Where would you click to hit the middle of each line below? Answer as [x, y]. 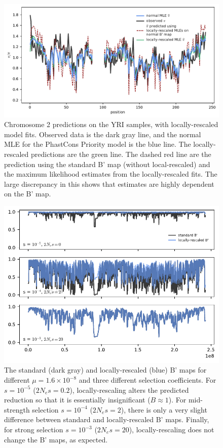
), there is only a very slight [164, 409]
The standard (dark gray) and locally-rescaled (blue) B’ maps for [105, 370]
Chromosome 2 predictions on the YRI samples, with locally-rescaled [111, 124]
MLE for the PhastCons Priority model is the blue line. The [98, 144]
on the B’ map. [28, 194]
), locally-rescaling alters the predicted [129, 390]
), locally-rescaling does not [172, 429]
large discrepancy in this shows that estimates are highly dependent [109, 184]
